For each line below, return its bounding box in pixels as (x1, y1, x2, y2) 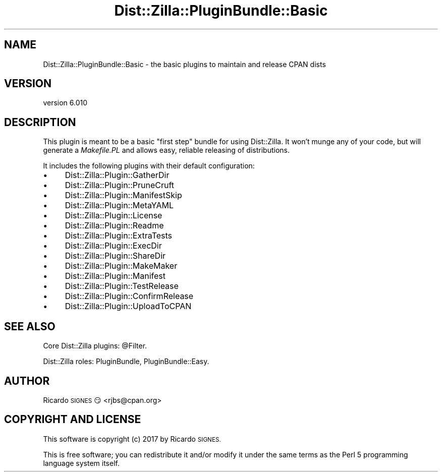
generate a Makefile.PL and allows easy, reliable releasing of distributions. (43, 146, 290, 155)
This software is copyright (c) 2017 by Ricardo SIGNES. (43, 434, 221, 443)
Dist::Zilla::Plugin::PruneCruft (65, 180, 175, 191)
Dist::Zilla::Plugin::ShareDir (65, 251, 166, 261)
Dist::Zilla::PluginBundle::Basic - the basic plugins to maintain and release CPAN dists (43, 59, 326, 69)
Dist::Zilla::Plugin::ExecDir (65, 241, 162, 251)
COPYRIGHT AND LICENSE (4, 413, 141, 426)
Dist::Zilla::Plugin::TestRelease (65, 281, 179, 291)
